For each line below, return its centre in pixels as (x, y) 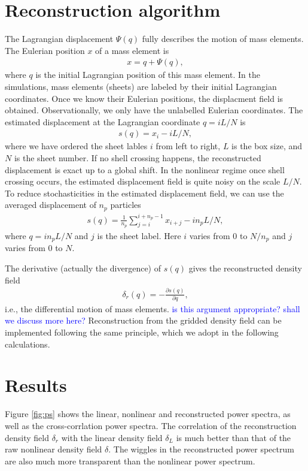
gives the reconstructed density (245, 268)
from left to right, (188, 146)
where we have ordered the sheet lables (76, 146)
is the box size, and (267, 146)
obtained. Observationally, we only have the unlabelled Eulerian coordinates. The (154, 110)
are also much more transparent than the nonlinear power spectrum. (130, 461)
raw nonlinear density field (54, 449)
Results (36, 385)
